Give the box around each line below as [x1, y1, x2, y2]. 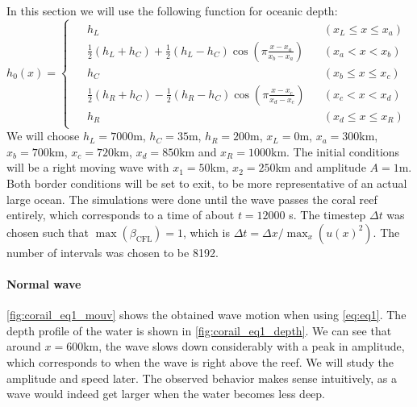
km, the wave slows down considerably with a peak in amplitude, [83, 338, 405, 355]
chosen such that [6, 223, 90, 240]
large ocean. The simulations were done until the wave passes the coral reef [6, 190, 377, 207]
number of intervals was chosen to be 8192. [6, 243, 219, 260]
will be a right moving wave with [6, 159, 169, 176]
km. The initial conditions [270, 143, 400, 160]
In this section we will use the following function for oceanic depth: [6, 2, 338, 19]
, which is [182, 223, 230, 240]
